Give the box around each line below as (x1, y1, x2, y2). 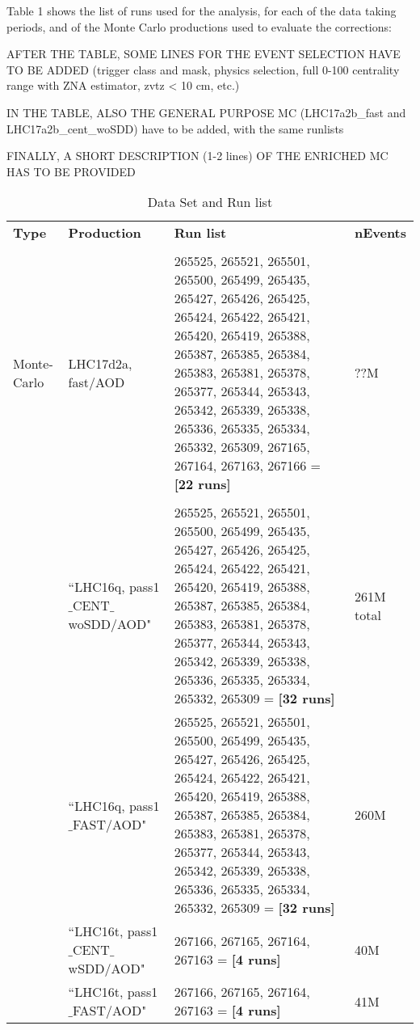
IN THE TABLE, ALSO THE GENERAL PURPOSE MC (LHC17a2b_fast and (6, 103, 406, 120)
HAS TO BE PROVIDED (6, 163, 136, 179)
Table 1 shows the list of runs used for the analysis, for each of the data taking (6, 2, 397, 19)
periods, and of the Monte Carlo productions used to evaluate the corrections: (6, 18, 392, 35)
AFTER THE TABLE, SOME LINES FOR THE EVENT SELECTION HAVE (6, 45, 401, 62)
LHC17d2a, (68, 353, 132, 373)
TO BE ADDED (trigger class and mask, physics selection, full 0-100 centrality (6, 61, 400, 78)
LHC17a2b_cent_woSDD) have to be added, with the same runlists (6, 120, 344, 137)
